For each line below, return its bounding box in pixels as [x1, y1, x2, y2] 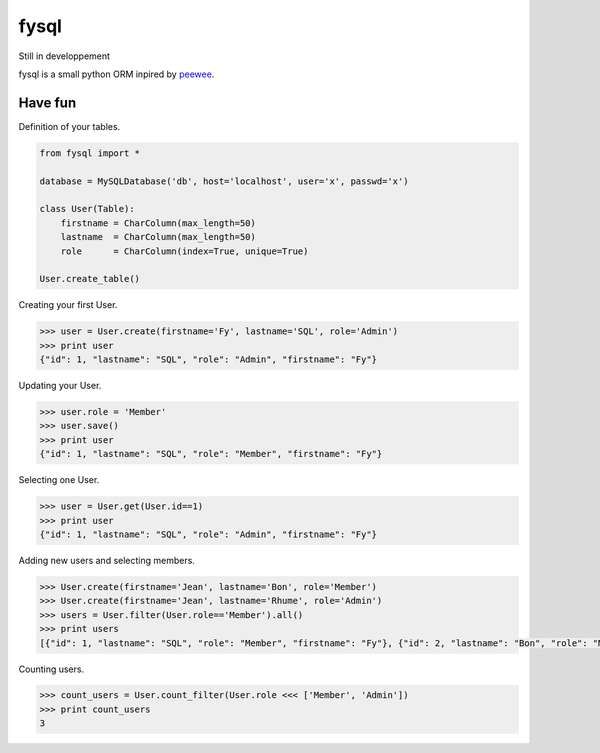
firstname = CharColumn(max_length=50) [60, 217, 257, 229]
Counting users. [18, 663, 85, 675]
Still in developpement [18, 50, 110, 62]
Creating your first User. [18, 299, 118, 311]
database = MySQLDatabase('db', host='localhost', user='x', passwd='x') [39, 175, 409, 187]
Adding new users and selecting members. [18, 554, 195, 566]
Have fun [18, 94, 77, 111]
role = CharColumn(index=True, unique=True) [60, 245, 309, 257]
